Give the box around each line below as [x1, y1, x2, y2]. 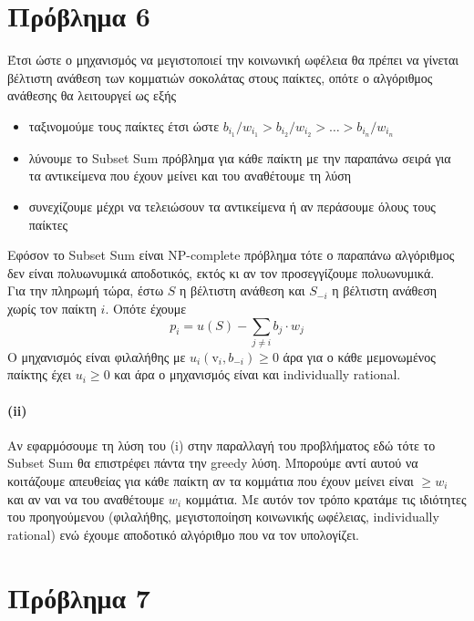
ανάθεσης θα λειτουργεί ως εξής [7, 86, 177, 105]
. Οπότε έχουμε [105, 298, 187, 317]
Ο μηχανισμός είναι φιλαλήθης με [7, 347, 186, 366]
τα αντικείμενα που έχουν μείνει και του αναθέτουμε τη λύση [28, 166, 352, 185]
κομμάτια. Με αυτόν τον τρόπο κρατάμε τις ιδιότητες [185, 489, 467, 508]
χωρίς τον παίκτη [7, 298, 97, 317]
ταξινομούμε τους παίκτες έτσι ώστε [28, 116, 220, 135]
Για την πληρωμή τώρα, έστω [7, 281, 164, 300]
